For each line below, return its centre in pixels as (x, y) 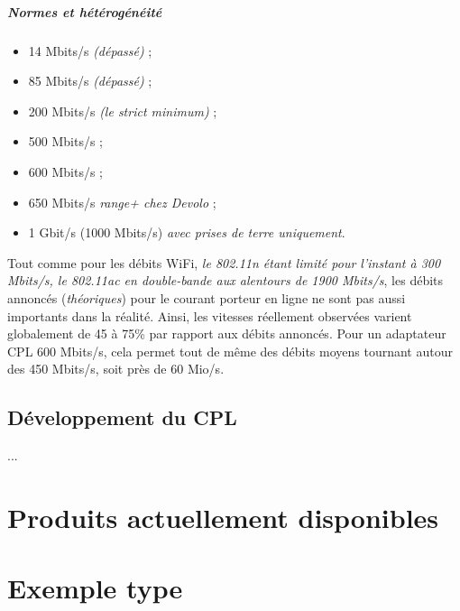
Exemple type (95, 588)
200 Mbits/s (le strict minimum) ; (123, 111)
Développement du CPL (122, 417)
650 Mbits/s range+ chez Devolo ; (122, 202)
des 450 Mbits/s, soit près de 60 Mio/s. (116, 369)
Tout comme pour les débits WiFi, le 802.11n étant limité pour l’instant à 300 (224, 262)
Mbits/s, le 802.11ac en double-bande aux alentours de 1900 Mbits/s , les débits (225, 280)
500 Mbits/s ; (66, 141)
